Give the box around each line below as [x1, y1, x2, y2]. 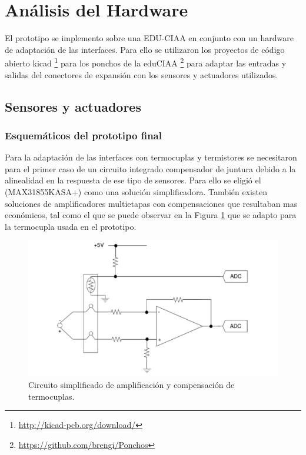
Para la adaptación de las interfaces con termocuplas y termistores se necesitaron [5, 151, 297, 163]
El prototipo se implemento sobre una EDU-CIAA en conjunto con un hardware [5, 32, 294, 44]
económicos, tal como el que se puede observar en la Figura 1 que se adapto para [5, 209, 297, 221]
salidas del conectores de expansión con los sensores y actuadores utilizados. [5, 68, 278, 81]
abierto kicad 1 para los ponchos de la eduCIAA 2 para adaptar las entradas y [5, 55, 287, 69]
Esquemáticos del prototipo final [5, 128, 162, 142]
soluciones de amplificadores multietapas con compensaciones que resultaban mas [5, 197, 298, 209]
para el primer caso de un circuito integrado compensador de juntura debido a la [5, 162, 296, 175]
